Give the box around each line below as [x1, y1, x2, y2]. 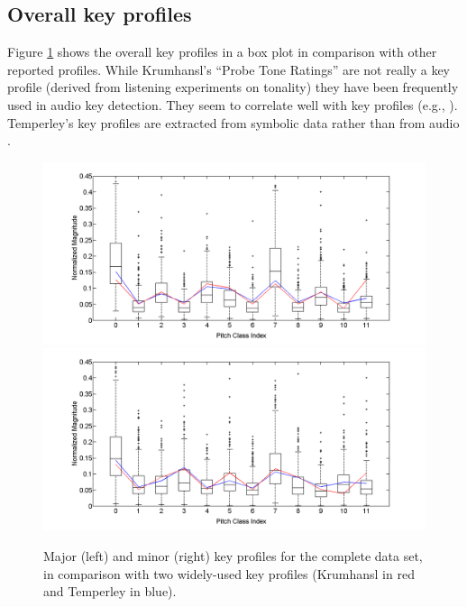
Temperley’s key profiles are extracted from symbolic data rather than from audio [7, 113, 460, 132]
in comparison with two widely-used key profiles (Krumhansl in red [43, 564, 415, 583]
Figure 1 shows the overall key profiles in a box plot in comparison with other [7, 42, 437, 61]
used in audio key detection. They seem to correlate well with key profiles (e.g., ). [7, 95, 458, 114]
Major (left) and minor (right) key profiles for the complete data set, [43, 547, 423, 566]
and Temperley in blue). [43, 582, 177, 601]
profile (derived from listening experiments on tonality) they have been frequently [7, 78, 459, 97]
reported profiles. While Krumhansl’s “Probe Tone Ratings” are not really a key [7, 60, 451, 78]
